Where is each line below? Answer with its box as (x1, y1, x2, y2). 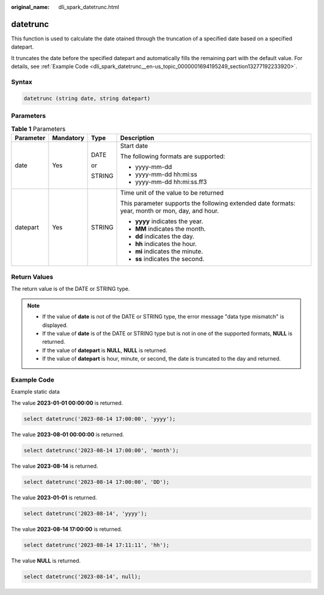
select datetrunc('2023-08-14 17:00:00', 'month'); (23, 447, 179, 454)
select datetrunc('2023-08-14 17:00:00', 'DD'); (23, 478, 170, 485)
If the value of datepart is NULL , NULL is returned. (42, 346, 167, 354)
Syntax (11, 78, 32, 86)
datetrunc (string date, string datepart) (23, 95, 151, 102)
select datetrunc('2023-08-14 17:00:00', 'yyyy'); (23, 415, 176, 422)
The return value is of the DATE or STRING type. (11, 285, 130, 293)
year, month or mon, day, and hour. (120, 206, 219, 215)
